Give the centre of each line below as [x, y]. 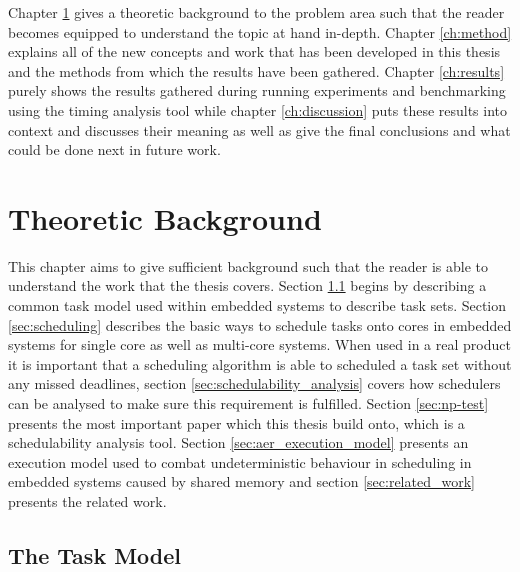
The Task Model [95, 554]
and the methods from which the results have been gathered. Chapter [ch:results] [256, 70]
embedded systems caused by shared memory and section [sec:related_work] [241, 481]
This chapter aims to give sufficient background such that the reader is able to [248, 265]
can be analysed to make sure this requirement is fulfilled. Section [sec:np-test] [248, 403]
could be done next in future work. [114, 149]
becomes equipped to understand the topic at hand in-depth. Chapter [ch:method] [260, 31]
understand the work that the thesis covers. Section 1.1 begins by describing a [247, 285]
